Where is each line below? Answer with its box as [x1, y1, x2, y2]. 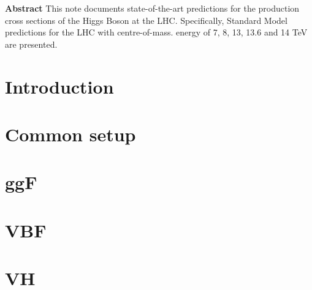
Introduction [5, 73, 114, 99]
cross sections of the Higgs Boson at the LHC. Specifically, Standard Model [5, 13, 287, 26]
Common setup [5, 121, 136, 146]
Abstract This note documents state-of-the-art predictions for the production [5, 2, 300, 14]
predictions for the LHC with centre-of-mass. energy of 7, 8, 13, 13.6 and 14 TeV [5, 26, 308, 39]
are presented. [5, 37, 58, 50]
